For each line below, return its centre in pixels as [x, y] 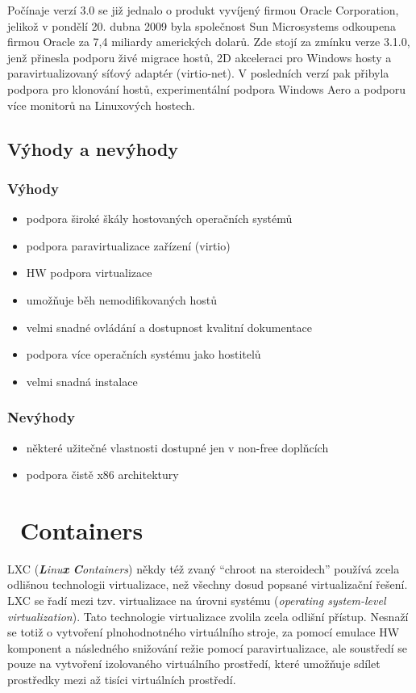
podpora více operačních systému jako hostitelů [144, 354]
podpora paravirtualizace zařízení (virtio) [128, 245]
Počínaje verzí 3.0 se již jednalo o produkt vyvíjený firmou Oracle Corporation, [203, 10]
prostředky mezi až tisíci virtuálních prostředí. [122, 679]
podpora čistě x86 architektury [102, 475]
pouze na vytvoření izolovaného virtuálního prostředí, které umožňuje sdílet [194, 664]
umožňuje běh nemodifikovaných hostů [121, 299]
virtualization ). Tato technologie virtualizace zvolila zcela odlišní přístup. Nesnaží [208, 616]
